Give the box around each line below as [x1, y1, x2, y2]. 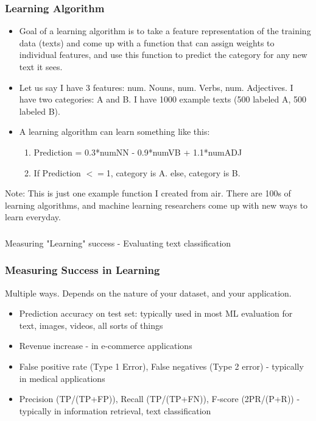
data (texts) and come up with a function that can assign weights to [19, 36, 275, 49]
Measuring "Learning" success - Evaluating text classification [5, 236, 231, 249]
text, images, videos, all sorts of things [19, 318, 163, 331]
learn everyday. [5, 210, 61, 223]
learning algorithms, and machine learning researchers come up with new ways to [5, 198, 308, 211]
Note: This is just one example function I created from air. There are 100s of [5, 187, 291, 200]
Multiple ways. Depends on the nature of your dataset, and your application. [5, 286, 292, 299]
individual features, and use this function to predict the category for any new [19, 48, 307, 61]
